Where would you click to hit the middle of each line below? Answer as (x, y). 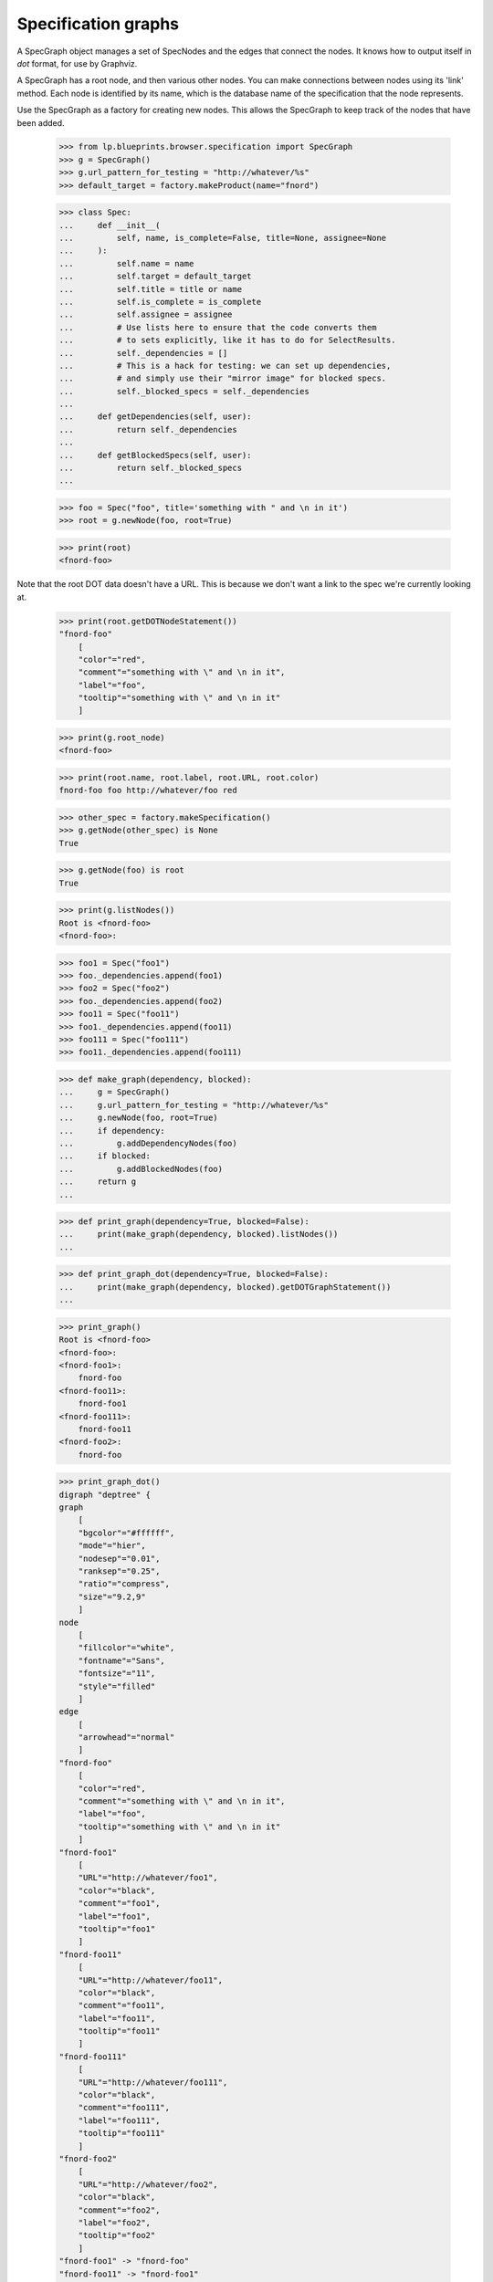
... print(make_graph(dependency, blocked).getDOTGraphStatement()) (225, 1287)
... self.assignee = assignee (146, 314)
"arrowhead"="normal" (126, 1738)
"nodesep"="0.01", (119, 1558)
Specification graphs (98, 24)
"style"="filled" (117, 1686)
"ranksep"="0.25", (119, 1571)
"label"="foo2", (114, 2222)
